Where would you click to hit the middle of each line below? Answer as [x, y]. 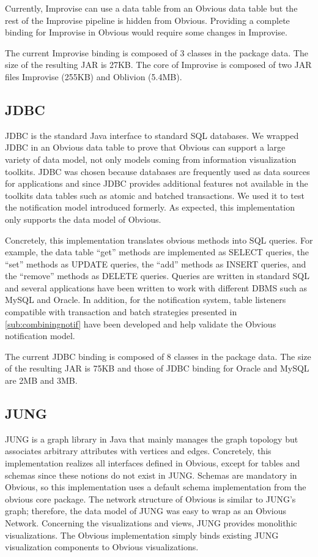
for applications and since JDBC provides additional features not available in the [157, 183]
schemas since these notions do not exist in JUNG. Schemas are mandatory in [151, 475]
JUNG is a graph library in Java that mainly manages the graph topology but [152, 439]
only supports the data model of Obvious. [83, 219]
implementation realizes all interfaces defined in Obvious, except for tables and [153, 463]
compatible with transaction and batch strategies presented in [121, 312]
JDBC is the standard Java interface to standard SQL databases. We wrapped [152, 135]
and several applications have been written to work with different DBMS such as [156, 287]
